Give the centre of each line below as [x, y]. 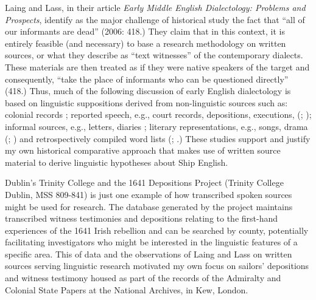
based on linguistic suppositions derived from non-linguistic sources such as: [146, 102]
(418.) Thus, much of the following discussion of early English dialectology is [148, 91]
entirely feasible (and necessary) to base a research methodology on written [146, 43]
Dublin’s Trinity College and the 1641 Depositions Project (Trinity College [144, 182]
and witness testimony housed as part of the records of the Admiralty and [143, 278]
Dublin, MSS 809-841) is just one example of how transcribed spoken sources [149, 194]
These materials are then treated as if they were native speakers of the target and [157, 66]
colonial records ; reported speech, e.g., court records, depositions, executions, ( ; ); [158, 114]
